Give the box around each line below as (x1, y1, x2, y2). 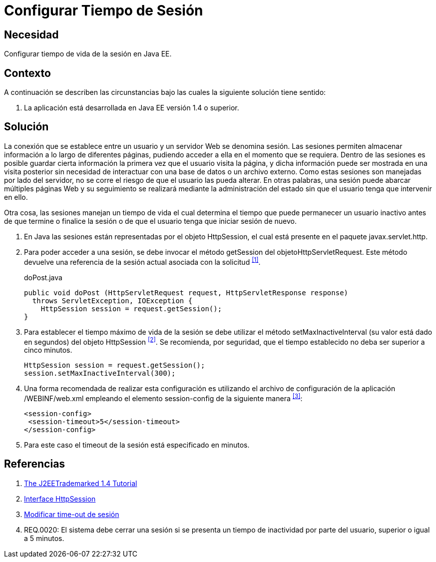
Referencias (4, 458, 65, 471)
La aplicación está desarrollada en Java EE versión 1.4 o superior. (24, 103, 239, 112)
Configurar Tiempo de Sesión (4, 2, 203, 19)
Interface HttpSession (24, 494, 96, 503)
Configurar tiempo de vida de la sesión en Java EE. (4, 49, 172, 58)
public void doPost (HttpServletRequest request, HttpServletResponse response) (24, 288, 349, 297)
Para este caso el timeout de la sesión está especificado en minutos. (24, 440, 250, 449)
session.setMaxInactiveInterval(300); (24, 369, 176, 378)
